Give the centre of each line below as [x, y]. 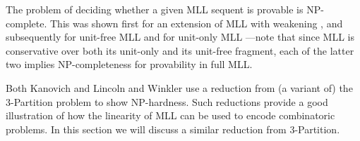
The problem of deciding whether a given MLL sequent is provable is [155, 9]
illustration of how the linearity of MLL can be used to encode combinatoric [170, 115]
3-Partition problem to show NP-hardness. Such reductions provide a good [167, 101]
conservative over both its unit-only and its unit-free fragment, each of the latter [180, 50]
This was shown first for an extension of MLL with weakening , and [196, 23]
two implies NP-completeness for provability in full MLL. [129, 64]
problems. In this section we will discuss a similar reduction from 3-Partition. [173, 129]
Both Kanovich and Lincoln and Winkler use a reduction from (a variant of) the [179, 87]
